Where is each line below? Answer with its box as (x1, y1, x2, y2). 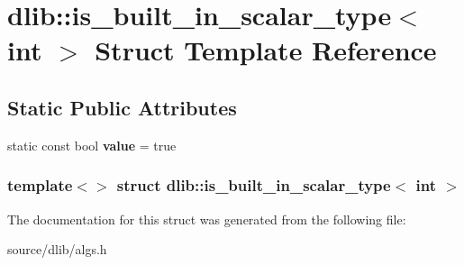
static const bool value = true (7, 135, 177, 154)
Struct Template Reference (95, 32, 437, 69)
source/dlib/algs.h (7, 240, 107, 259)
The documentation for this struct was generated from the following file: (7, 209, 406, 228)
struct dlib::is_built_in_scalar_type (116, 174, 391, 196)
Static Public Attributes (7, 93, 237, 121)
